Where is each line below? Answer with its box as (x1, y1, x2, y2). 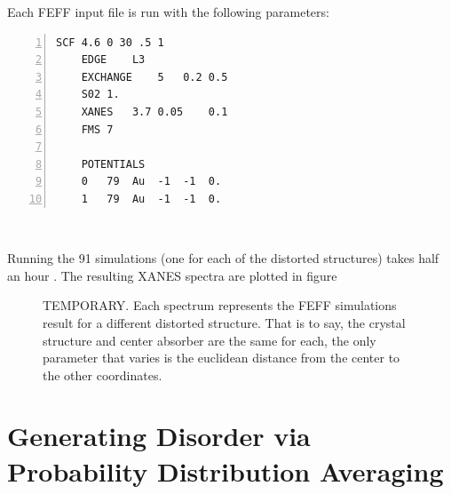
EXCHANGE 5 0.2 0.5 (81, 70, 228, 84)
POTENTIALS (81, 157, 146, 171)
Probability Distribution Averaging (7, 452, 444, 489)
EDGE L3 (81, 53, 146, 67)
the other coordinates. (43, 365, 162, 384)
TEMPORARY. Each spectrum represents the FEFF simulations (43, 296, 397, 315)
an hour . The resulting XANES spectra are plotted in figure (7, 266, 337, 284)
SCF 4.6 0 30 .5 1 (56, 36, 164, 49)
